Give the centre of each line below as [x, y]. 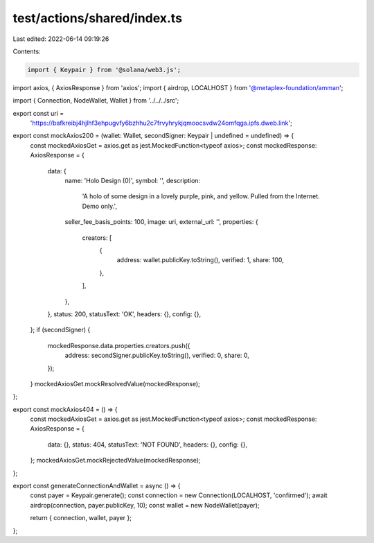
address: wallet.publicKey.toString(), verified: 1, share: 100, [200, 260]
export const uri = [38, 113]
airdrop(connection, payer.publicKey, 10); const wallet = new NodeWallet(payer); [145, 505]
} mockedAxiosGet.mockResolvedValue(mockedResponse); [115, 383]
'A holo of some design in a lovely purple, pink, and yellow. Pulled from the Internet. [201, 196]
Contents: [27, 51]
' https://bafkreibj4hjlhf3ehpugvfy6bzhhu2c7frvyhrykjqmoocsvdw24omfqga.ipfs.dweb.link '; [161, 123]
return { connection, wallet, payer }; [81, 518]
